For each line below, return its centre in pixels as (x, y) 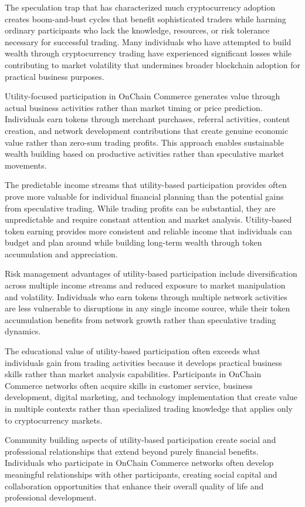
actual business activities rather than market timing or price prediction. (134, 107)
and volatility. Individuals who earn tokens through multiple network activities (146, 296)
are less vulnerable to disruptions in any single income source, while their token (148, 308)
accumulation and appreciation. (61, 253)
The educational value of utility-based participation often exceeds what (133, 351)
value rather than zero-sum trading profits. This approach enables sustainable (144, 142)
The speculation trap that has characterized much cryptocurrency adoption (140, 7)
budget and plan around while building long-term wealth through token (133, 242)
